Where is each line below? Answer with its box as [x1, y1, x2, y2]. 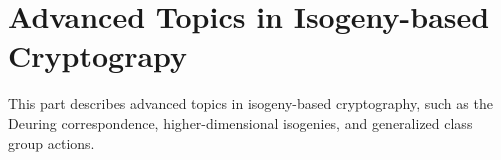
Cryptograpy [8, 35, 188, 76]
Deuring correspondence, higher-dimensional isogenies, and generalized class [8, 112, 473, 133]
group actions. [8, 132, 95, 153]
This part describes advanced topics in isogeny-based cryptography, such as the [8, 93, 493, 114]
